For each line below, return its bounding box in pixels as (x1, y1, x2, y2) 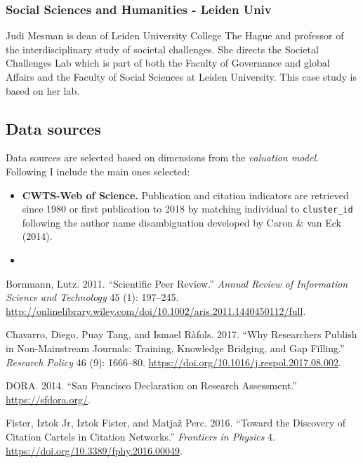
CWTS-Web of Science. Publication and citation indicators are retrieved (22, 187, 349, 202)
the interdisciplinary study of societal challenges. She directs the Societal (6, 41, 319, 56)
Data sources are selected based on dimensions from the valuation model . (6, 150, 319, 165)
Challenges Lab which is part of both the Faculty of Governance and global (6, 55, 330, 70)
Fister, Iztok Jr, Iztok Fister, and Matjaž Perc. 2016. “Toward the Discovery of (6, 415, 346, 430)
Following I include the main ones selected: (6, 163, 190, 178)
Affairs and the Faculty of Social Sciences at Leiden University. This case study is (6, 69, 357, 83)
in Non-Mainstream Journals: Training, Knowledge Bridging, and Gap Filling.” (6, 340, 345, 355)
